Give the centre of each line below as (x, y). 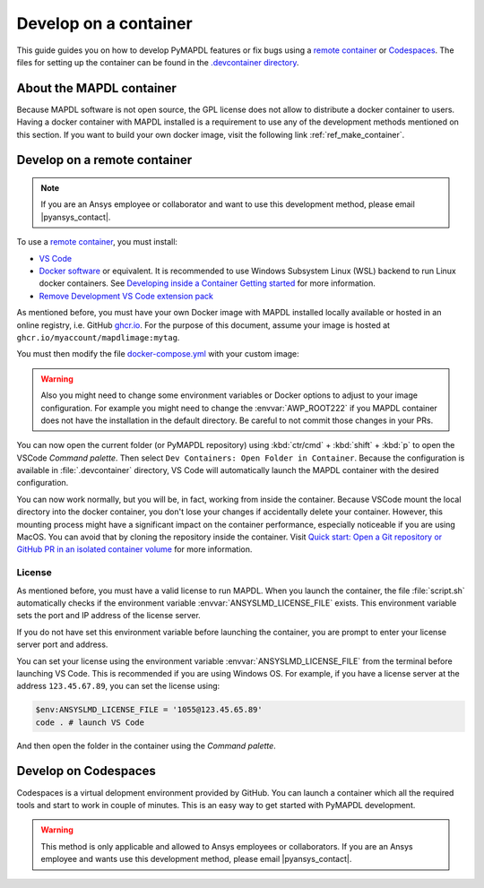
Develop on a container (104, 23)
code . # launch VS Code (90, 722)
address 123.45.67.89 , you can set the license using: (118, 686)
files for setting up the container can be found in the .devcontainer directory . (158, 62)
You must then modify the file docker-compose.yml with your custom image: (158, 354)
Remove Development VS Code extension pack (126, 296)
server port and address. (62, 644)
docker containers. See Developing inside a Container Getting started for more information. (207, 283)
